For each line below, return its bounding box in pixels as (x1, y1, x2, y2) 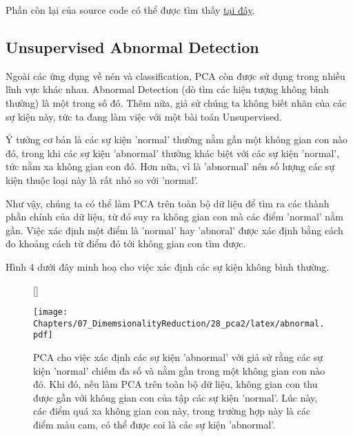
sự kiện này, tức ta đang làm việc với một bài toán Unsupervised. (6, 109, 282, 123)
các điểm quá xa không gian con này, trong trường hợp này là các (33, 404, 311, 418)
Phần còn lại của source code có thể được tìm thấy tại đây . (6, 3, 255, 17)
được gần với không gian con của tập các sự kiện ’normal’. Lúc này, (33, 390, 318, 404)
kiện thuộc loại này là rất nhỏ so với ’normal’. (6, 172, 199, 187)
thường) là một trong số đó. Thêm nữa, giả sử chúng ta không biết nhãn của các (6, 95, 347, 110)
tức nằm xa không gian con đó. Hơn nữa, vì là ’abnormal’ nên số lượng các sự (6, 159, 334, 174)
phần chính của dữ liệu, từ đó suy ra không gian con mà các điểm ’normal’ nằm (6, 209, 343, 224)
